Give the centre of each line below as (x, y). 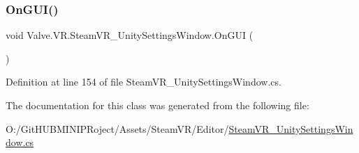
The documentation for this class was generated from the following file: (157, 105)
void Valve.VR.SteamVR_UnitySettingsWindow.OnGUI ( (130, 35)
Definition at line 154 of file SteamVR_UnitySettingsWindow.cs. (144, 82)
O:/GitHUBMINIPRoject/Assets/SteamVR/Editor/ (117, 128)
